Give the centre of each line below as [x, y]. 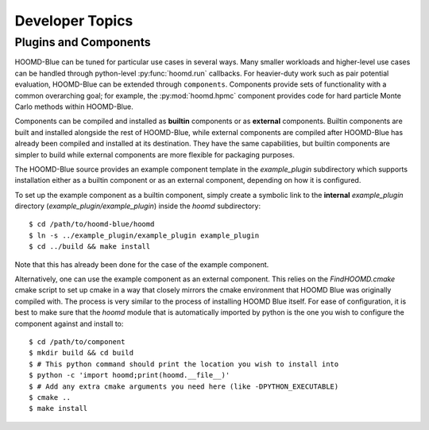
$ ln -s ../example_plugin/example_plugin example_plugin [144, 235]
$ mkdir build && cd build [81, 353]
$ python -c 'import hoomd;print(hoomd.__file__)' [129, 375]
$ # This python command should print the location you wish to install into [184, 364]
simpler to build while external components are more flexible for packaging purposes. [155, 154]
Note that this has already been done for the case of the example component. [142, 264]
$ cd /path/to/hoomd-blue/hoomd [92, 224]
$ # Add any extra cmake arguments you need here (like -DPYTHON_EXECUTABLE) [184, 386]
